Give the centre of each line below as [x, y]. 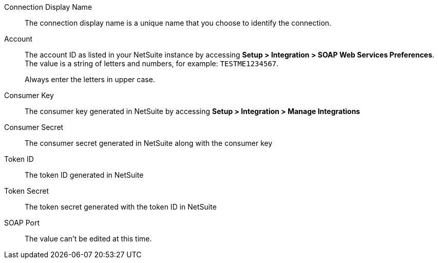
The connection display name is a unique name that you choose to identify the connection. [178, 23]
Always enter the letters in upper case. [90, 79]
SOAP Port [22, 223]
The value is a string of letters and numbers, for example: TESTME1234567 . [152, 63]
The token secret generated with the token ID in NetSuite [121, 207]
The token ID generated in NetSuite [84, 175]
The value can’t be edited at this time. [88, 239]
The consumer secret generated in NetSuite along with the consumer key [149, 143]
